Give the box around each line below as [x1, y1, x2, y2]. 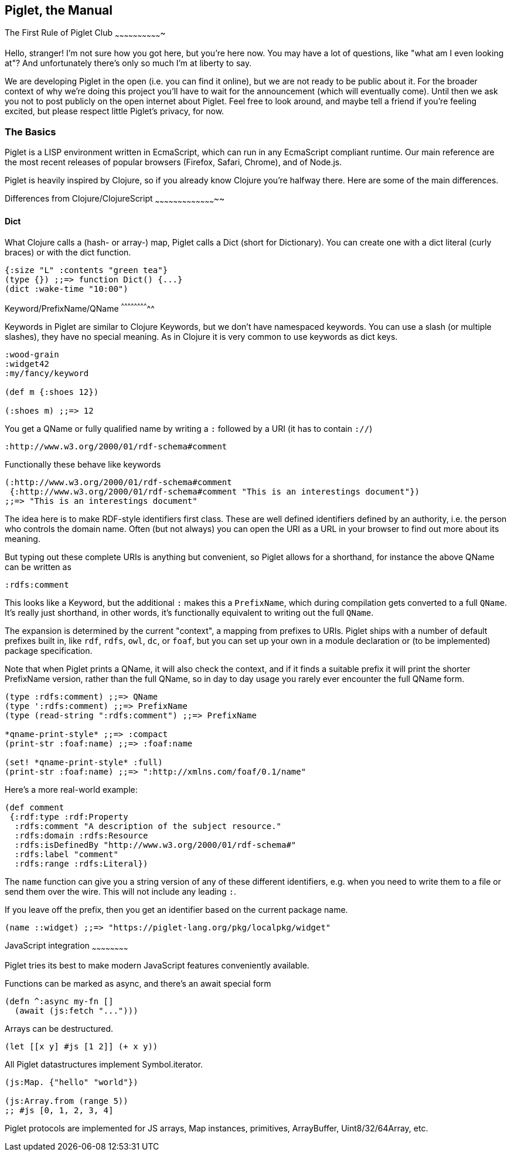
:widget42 [5, 359, 49, 369]
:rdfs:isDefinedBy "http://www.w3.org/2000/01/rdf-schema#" [14, 840, 297, 850]
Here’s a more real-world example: [5, 784, 138, 794]
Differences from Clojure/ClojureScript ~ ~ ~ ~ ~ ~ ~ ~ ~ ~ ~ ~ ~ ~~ [5, 193, 225, 206]
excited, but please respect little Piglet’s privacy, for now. [5, 106, 224, 117]
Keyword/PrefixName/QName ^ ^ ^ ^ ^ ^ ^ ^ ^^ [5, 301, 155, 313]
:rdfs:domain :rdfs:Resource [14, 830, 148, 840]
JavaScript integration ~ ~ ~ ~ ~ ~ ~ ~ [5, 940, 128, 953]
